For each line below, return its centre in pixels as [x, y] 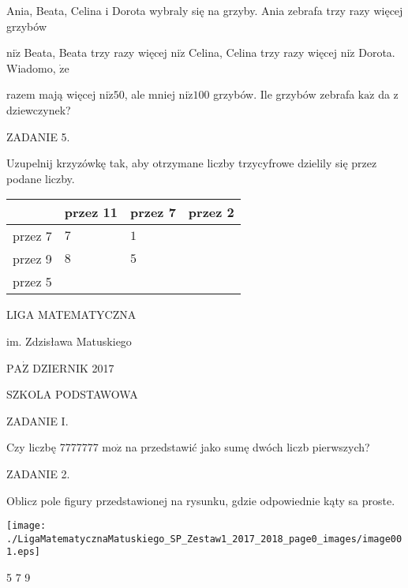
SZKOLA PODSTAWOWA [72, 394]
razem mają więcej [51, 94]
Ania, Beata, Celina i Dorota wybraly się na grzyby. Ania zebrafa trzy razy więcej [205, 10]
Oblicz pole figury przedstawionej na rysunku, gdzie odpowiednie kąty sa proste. [201, 500]
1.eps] [23, 552]
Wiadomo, [31, 67]
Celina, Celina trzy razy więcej [263, 52]
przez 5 [32, 282]
